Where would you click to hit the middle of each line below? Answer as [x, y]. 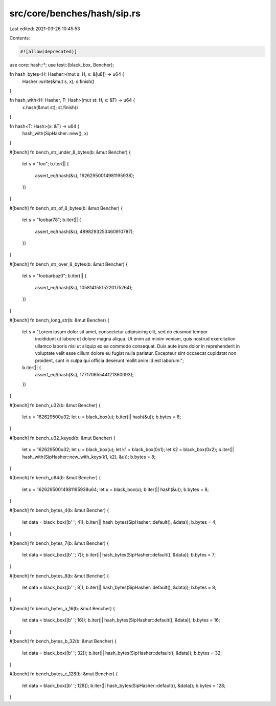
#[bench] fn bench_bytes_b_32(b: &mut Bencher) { [63, 641]
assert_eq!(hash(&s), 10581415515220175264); [84, 287]
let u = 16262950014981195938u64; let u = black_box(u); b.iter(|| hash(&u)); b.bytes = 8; [116, 489]
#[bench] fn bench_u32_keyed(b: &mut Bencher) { [63, 438]
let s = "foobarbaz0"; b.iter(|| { [54, 276]
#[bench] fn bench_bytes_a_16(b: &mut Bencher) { [62, 608]
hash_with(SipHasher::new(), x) [55, 134]
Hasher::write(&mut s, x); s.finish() [58, 81]
